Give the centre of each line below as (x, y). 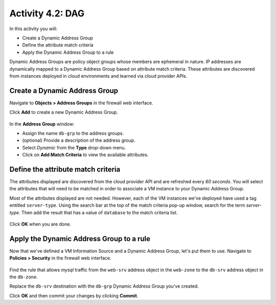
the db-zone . (24, 277)
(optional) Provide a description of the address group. (79, 140)
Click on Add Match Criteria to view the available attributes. (85, 155)
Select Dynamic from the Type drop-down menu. (74, 147)
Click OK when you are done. (40, 224)
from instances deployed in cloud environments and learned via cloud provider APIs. (98, 76)
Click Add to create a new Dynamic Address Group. (64, 112)
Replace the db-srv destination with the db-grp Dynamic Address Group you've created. (104, 286)
